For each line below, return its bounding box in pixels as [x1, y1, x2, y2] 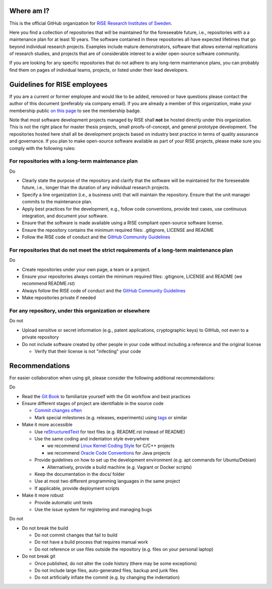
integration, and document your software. [22, 213, 108, 219]
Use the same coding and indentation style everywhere [34, 435, 150, 441]
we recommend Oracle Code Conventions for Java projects [47, 450, 171, 456]
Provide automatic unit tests [34, 499, 93, 505]
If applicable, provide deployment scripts [34, 485, 119, 491]
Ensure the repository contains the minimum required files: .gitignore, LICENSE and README [22, 227, 214, 233]
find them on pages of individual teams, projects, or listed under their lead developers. [9, 67, 189, 73]
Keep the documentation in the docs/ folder [34, 471, 125, 477]
